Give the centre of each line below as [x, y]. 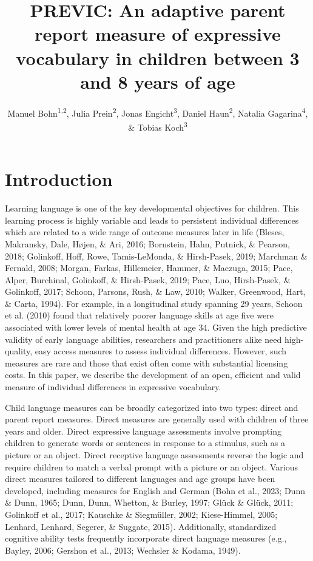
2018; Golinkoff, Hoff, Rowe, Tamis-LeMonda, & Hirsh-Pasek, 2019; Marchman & [156, 256]
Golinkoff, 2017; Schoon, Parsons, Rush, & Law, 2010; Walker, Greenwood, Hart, [155, 291]
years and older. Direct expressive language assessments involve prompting [143, 431]
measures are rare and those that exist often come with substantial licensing [146, 363]
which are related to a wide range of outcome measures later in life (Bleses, [145, 232]
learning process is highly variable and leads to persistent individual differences [152, 220]
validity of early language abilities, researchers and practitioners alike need [143, 339]
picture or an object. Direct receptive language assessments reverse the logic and [154, 455]
